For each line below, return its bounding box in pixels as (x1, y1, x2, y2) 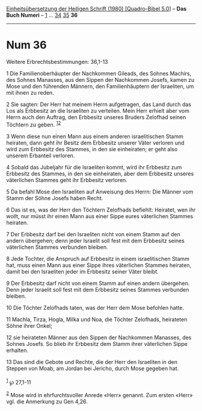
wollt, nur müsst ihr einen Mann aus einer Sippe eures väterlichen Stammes (6, 212, 194, 219)
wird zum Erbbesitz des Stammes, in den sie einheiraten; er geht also (6, 145, 178, 152)
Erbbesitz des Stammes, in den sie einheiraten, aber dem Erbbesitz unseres (6, 170, 194, 177)
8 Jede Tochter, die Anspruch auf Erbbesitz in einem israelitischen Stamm (6, 255, 189, 262)
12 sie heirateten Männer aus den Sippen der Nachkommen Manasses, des (6, 334, 192, 341)
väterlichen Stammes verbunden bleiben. (6, 243, 108, 251)
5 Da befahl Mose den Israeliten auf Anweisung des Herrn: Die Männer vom (6, 188, 194, 195)
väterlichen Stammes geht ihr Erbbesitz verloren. (6, 176, 127, 183)
